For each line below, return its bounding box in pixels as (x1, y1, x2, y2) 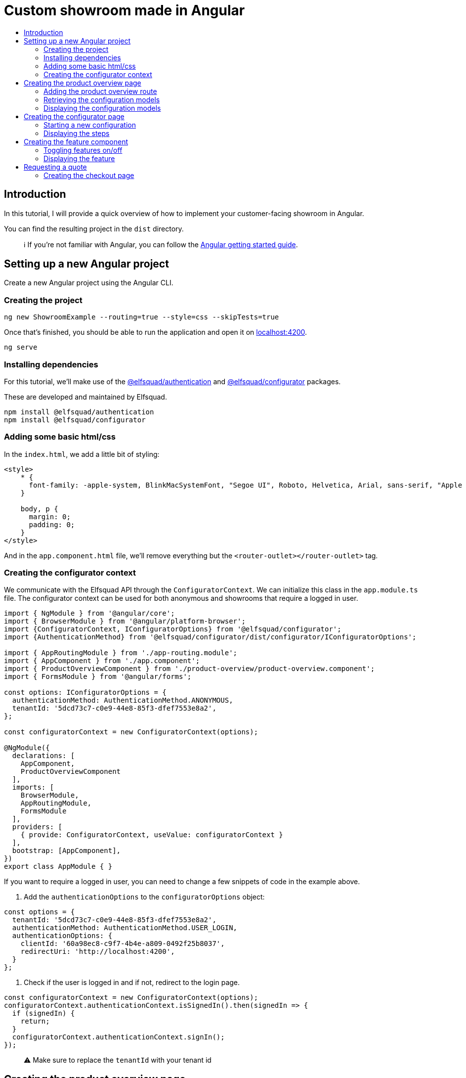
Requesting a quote (24, 162, 87, 171)
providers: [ (12, 823, 63, 831)
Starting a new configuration (43, 120, 136, 129)
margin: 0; (29, 512, 71, 521)
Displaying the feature (43, 154, 115, 163)
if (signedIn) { (12, 1009, 75, 1018)
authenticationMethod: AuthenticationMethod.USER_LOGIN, (12, 924, 238, 932)
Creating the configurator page (24, 112, 125, 121)
